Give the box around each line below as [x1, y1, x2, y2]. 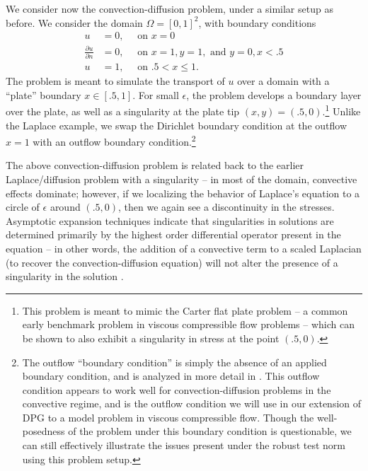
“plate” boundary [6, 87, 81, 102]
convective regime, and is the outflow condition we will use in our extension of [22, 396, 362, 411]
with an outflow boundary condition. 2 [33, 132, 196, 149]
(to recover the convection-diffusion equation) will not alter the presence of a [6, 255, 338, 269]
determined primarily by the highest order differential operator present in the [6, 227, 341, 242]
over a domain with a [237, 74, 330, 88]
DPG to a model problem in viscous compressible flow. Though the [22, 409, 314, 424]
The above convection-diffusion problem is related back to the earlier [6, 158, 304, 173]
